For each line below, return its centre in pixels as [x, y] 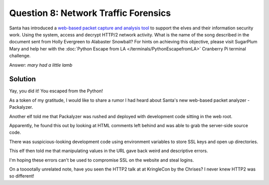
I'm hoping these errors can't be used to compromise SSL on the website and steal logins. [102, 160]
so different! [22, 176]
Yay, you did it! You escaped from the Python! [56, 91]
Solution [22, 79]
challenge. [20, 56]
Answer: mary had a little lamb [41, 65]
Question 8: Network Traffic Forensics [90, 13]
